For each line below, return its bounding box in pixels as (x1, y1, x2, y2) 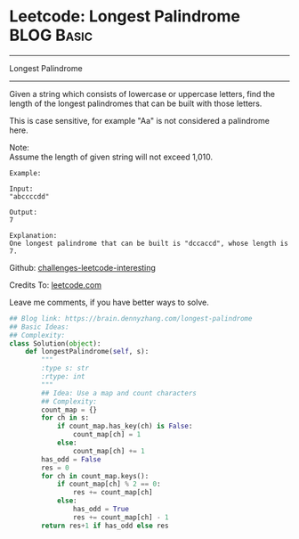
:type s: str (41, 363, 90, 373)
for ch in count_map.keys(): (41, 471, 149, 480)
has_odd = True (72, 505, 129, 514)
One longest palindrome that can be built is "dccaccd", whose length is (9, 239, 289, 248)
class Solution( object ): (9, 339, 101, 348)
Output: (9, 208, 38, 216)
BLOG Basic (9, 25, 93, 45)
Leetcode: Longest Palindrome (9, 6, 240, 27)
